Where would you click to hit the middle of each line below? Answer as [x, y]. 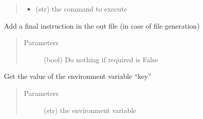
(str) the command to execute [81, 9]
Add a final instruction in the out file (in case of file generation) [102, 25]
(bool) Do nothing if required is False [101, 59]
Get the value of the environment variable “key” [78, 76]
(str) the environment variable [90, 110]
